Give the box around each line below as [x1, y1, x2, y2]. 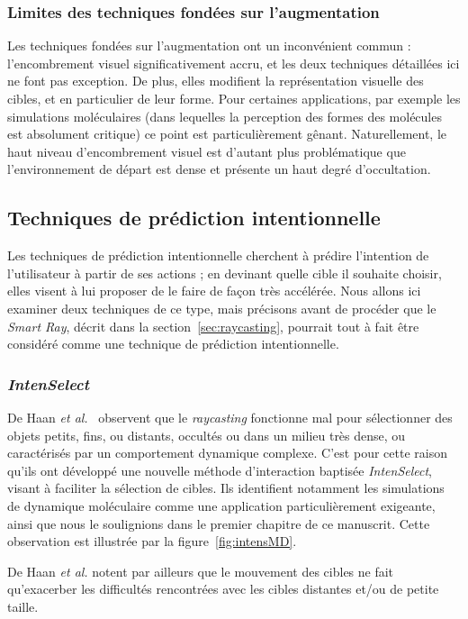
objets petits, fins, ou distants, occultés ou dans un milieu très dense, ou [7, 425, 406, 444]
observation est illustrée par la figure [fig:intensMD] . [7, 532, 297, 551]
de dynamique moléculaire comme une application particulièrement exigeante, [7, 496, 436, 514]
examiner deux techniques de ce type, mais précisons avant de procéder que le [7, 298, 436, 317]
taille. [7, 596, 39, 615]
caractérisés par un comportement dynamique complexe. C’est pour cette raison [7, 443, 447, 462]
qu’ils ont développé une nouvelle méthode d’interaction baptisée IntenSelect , [7, 460, 432, 479]
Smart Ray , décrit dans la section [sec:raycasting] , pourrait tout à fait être [7, 316, 419, 335]
